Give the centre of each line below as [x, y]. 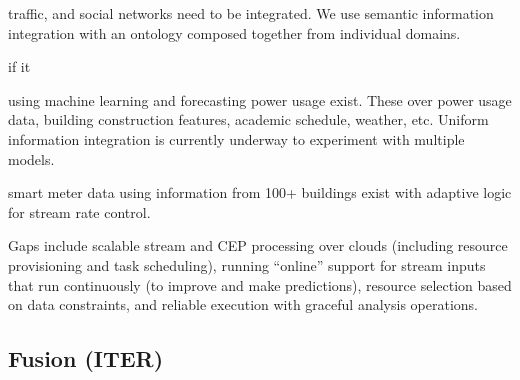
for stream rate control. [79, 211]
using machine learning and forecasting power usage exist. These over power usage [260, 99]
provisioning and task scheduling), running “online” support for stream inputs [247, 264]
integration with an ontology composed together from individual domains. [234, 32]
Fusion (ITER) [86, 358]
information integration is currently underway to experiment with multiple [236, 138]
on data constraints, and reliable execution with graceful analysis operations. [243, 304]
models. [31, 158]
